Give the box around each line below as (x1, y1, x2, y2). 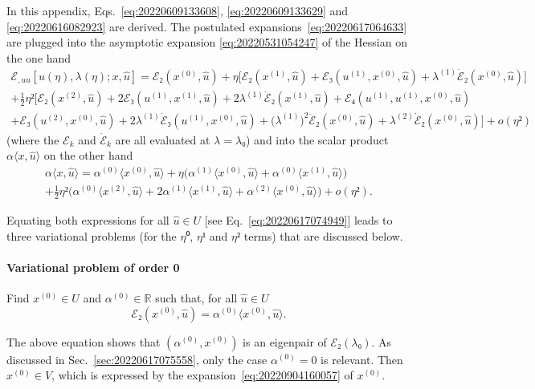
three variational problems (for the (6, 227, 177, 244)
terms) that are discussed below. (243, 227, 403, 244)
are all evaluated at (115, 131, 210, 148)
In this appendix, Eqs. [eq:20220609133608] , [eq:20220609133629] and (6, 2, 349, 18)
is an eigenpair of (243, 333, 327, 350)
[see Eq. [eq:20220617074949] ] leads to (204, 211, 393, 228)
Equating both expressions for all (6, 211, 169, 228)
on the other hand (43, 147, 133, 164)
